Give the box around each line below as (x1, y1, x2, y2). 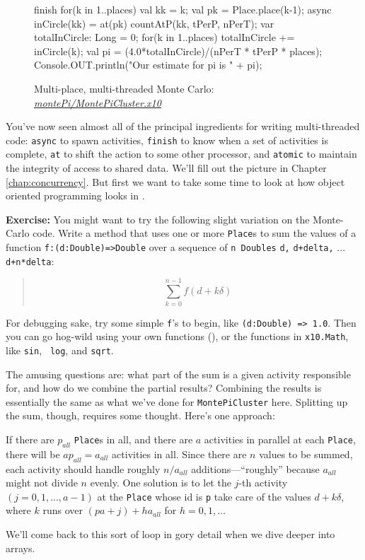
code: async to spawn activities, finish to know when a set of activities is (6, 132, 328, 147)
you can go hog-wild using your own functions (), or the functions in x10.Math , (6, 329, 349, 344)
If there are (6, 431, 54, 446)
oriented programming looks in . (6, 188, 145, 203)
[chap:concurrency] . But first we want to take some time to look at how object (6, 174, 345, 189)
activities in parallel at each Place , (204, 431, 356, 446)
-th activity (238, 475, 288, 490)
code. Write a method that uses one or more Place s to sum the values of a (33, 226, 357, 240)
